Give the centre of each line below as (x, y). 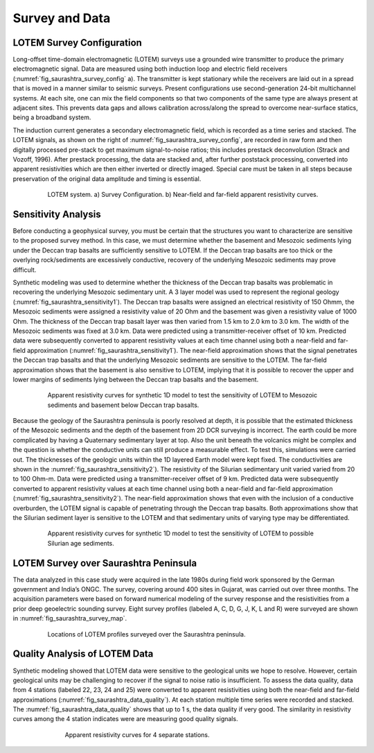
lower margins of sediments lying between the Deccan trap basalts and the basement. (136, 379)
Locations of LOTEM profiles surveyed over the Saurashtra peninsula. (146, 634)
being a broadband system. (52, 117)
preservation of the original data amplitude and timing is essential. (107, 179)
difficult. (25, 270)
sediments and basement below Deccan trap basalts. (123, 405)
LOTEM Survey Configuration (77, 43)
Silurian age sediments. (81, 543)
